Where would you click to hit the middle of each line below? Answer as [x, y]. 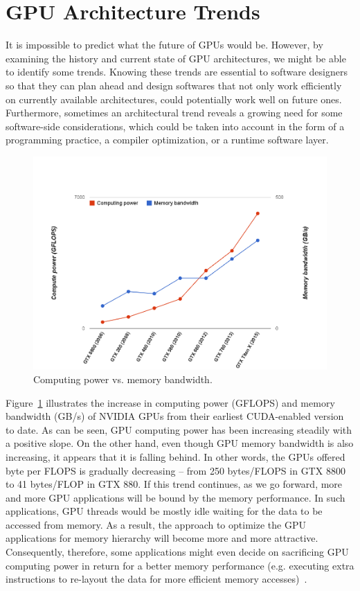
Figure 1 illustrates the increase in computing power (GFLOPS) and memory [170, 402]
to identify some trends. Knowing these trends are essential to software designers [177, 72]
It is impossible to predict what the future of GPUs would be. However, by [164, 45]
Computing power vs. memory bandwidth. [123, 379]
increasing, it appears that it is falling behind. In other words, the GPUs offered [175, 456]
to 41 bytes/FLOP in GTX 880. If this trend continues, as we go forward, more [174, 484]
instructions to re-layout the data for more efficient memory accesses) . [156, 579]
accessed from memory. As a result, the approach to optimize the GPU [156, 524]
